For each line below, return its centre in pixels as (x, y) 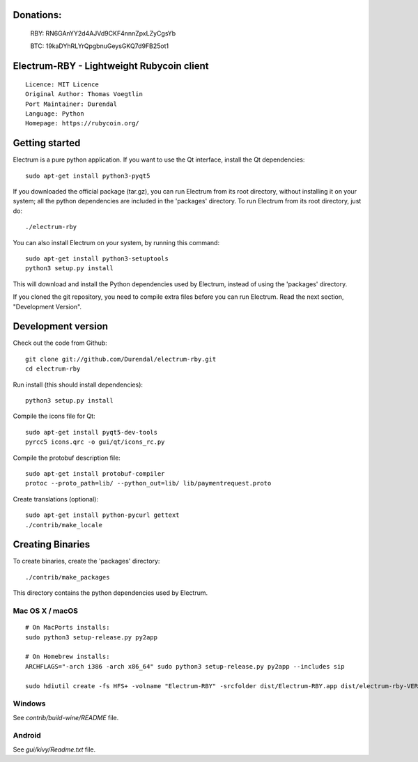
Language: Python (55, 114)
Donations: (37, 15)
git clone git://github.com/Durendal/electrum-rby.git (121, 359)
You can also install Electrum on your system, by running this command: (116, 242)
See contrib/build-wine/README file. (66, 717)
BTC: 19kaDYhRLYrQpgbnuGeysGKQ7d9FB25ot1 (100, 46)
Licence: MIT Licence (62, 84)
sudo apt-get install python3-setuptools (97, 259)
